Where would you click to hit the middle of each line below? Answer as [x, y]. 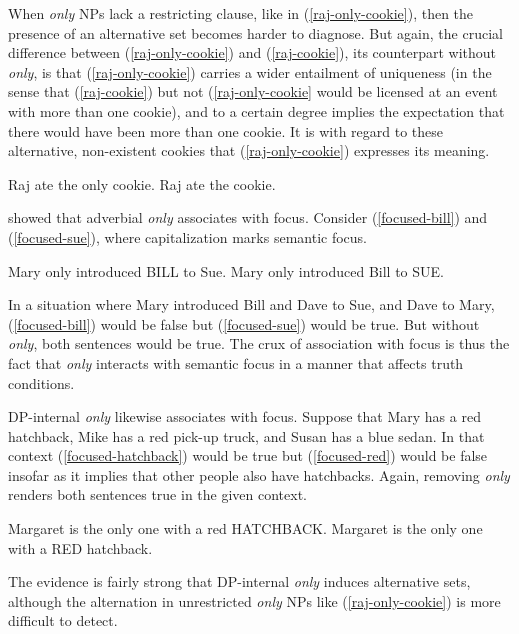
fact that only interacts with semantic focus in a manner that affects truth [236, 362]
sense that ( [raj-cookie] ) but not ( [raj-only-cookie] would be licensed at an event [253, 91]
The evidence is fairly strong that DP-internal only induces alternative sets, [239, 581]
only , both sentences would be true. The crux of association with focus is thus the [259, 343]
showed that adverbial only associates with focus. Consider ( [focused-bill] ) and [248, 217]
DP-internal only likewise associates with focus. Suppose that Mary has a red [244, 416]
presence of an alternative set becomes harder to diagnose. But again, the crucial [255, 32]
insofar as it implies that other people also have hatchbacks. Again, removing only [259, 474]
